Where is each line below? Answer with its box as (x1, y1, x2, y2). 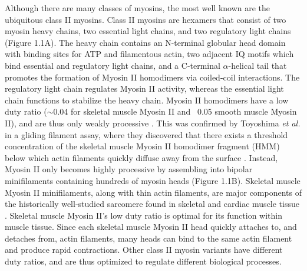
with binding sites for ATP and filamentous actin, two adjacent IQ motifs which (5, 48, 294, 60)
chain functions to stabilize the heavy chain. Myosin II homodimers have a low (5, 93, 289, 106)
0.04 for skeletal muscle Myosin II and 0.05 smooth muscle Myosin (53, 105, 297, 118)
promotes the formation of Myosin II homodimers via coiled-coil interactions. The (5, 71, 300, 83)
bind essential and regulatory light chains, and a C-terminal (5, 59, 220, 71)
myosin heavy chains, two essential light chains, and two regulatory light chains (5, 25, 291, 37)
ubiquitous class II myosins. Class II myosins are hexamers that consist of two (5, 13, 286, 25)
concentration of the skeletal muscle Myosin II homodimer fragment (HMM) (5, 140, 280, 152)
